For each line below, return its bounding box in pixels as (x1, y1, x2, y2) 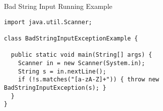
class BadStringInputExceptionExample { (4, 35, 138, 42)
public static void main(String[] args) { (11, 51, 152, 59)
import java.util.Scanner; (4, 18, 92, 26)
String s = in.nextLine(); (18, 68, 106, 75)
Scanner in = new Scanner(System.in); (18, 59, 145, 67)
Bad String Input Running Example (4, 1, 113, 11)
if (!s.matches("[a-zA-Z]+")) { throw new (18, 76, 159, 83)
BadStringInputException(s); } (4, 84, 106, 91)
